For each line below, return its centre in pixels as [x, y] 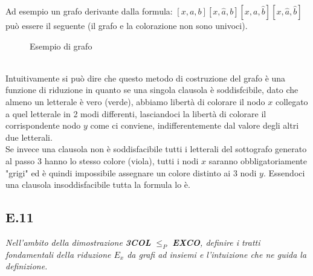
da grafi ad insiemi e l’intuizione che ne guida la [217, 254]
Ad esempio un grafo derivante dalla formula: [89, 11]
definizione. [27, 266]
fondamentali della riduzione [58, 254]
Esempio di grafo [61, 46]
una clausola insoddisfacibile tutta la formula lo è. [98, 185]
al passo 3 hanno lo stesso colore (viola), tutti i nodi [102, 160]
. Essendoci [284, 172]
